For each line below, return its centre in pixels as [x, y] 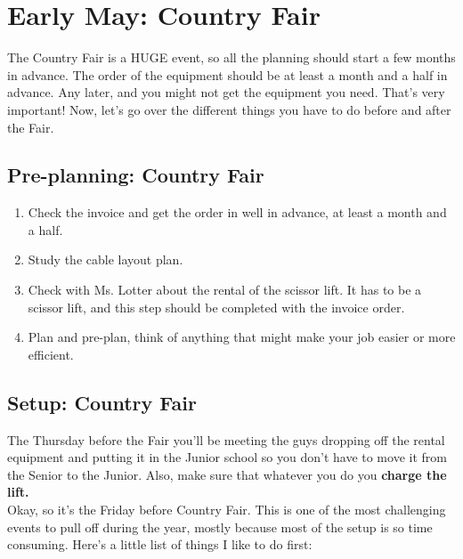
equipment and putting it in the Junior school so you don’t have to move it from [227, 457]
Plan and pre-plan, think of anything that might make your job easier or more [242, 337]
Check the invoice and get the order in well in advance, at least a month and [237, 212]
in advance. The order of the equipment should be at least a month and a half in [227, 74]
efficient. [51, 354]
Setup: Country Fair [102, 402]
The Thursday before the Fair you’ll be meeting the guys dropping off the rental [226, 439]
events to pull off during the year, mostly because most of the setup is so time [220, 527]
